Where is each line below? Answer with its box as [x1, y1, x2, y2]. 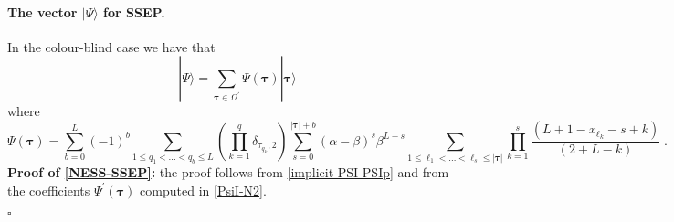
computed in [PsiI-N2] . [140, 180, 267, 199]
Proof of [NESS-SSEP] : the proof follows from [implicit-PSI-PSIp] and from [7, 163, 449, 182]
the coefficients [7, 180, 90, 199]
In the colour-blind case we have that [7, 37, 216, 56]
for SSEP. [103, 2, 165, 21]
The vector [7, 2, 78, 21]
